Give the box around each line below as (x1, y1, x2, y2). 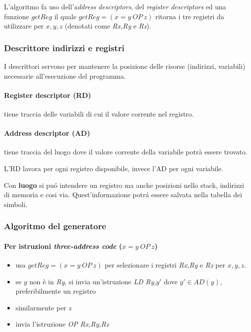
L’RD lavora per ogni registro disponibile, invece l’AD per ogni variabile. (4, 163, 223, 173)
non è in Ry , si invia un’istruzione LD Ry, (29, 276, 157, 286)
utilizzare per (4, 21, 44, 31)
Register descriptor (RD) (4, 90, 92, 100)
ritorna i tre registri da (155, 11, 224, 21)
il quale (54, 11, 77, 21)
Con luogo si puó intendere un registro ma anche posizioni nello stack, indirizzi (4, 180, 244, 190)
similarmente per (15, 302, 66, 312)
